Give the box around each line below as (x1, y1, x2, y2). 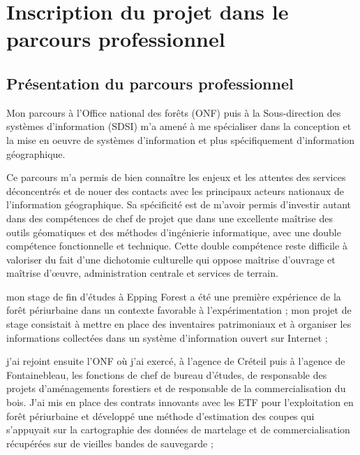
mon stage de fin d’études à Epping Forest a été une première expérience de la (6, 289, 341, 303)
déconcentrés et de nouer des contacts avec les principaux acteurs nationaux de (6, 183, 344, 198)
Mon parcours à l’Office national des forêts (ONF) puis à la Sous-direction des (6, 105, 341, 120)
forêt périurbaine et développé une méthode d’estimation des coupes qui (6, 408, 315, 423)
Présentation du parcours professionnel (6, 72, 294, 94)
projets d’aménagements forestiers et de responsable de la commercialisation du (6, 381, 346, 396)
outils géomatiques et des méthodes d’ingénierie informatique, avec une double (6, 224, 341, 239)
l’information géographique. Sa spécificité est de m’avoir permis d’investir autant (6, 197, 352, 212)
